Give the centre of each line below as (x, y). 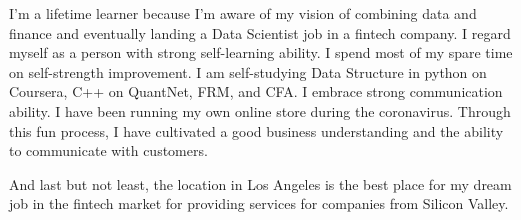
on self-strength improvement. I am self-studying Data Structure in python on (248, 71)
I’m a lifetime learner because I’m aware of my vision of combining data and (243, 13)
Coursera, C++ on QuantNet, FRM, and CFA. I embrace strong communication (256, 91)
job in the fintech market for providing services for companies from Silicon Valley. (259, 203)
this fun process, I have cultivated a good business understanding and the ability (256, 130)
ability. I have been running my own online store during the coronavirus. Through (260, 110)
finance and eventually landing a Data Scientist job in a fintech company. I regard (260, 32)
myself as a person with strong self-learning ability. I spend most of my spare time (261, 52)
